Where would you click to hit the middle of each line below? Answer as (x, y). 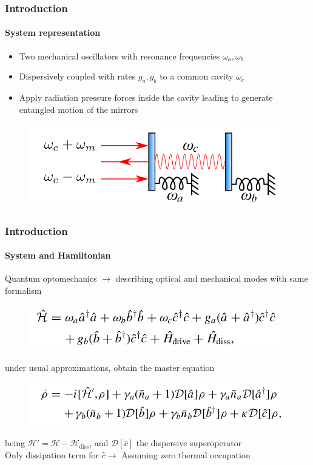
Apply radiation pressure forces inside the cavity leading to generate (146, 97)
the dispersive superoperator (189, 443)
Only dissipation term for (52, 455)
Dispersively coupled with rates (77, 76)
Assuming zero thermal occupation (186, 455)
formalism (23, 290)
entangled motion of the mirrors (79, 109)
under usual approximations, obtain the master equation (110, 368)
